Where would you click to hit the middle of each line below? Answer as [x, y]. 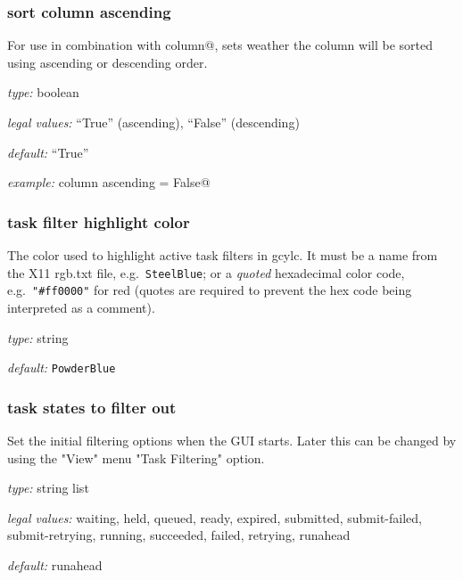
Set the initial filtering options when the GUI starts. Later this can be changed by [232, 440]
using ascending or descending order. [107, 62]
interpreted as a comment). [81, 307]
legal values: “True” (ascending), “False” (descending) [153, 122]
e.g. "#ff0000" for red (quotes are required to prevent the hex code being [210, 290]
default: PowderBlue [62, 368]
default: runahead [55, 564]
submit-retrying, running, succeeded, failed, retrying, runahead [179, 535]
